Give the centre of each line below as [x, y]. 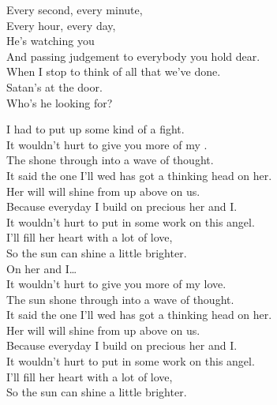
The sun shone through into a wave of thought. [120, 299]
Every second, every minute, [75, 9]
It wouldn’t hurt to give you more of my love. [116, 284]
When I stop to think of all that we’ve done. [114, 71]
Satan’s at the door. [54, 86]
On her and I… [42, 268]
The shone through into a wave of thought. [110, 160]
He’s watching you [51, 41]
